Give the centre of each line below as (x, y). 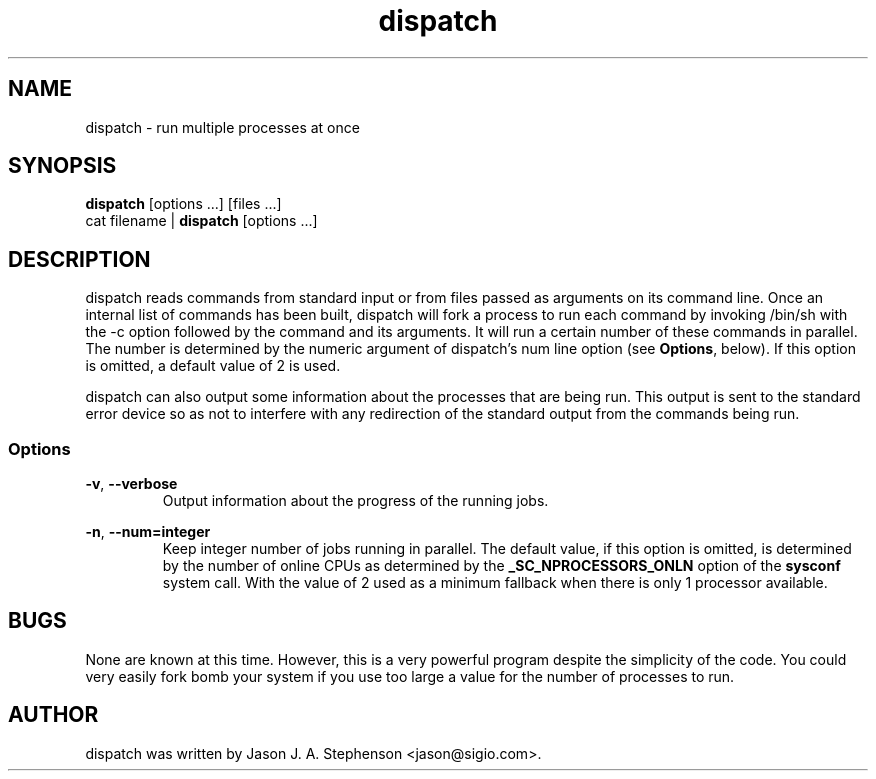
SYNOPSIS (62, 166)
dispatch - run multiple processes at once (222, 127)
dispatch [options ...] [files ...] (183, 204)
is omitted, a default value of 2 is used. (213, 366)
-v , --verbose (131, 484)
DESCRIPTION (79, 259)
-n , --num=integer (148, 532)
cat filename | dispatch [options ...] (201, 221)
